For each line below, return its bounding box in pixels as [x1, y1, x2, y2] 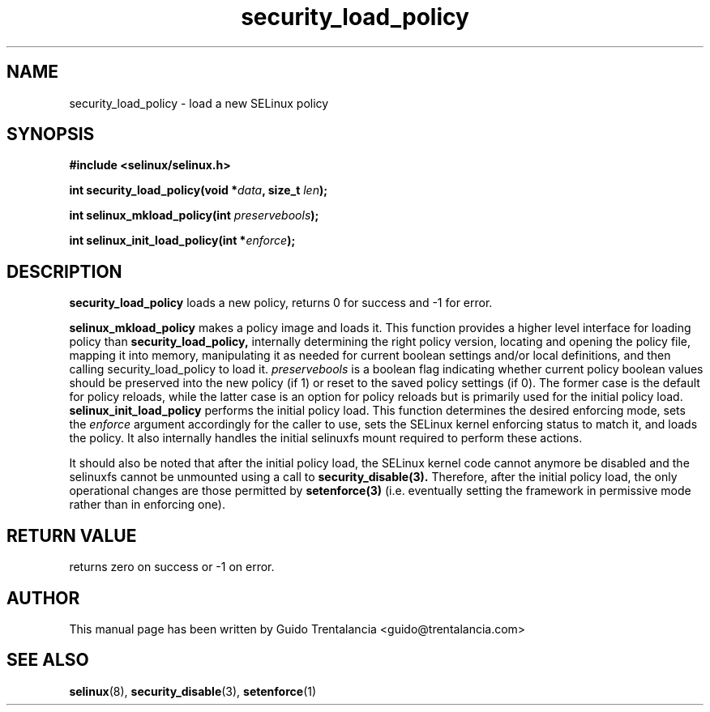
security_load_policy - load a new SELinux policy [69, 96, 329, 110]
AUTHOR [6, 587, 80, 608]
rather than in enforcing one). [69, 497, 225, 512]
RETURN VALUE [6, 525, 137, 546]
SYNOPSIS [6, 124, 95, 145]
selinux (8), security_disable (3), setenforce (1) [69, 684, 317, 698]
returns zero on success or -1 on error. [69, 560, 275, 574]
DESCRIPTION [6, 261, 122, 282]
